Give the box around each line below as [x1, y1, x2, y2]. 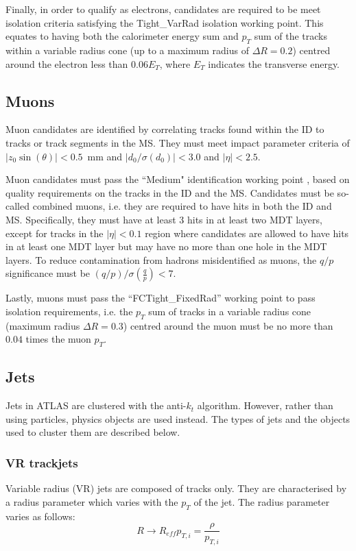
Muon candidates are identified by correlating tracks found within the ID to [5, 122, 324, 136]
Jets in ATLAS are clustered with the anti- [5, 398, 187, 413]
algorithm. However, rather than [197, 398, 333, 413]
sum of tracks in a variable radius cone [148, 304, 311, 318]
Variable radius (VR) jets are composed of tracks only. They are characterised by [5, 481, 347, 495]
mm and [87, 149, 123, 163]
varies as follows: [5, 509, 75, 523]
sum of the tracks [254, 29, 328, 43]
